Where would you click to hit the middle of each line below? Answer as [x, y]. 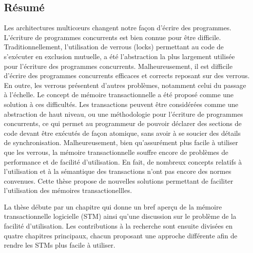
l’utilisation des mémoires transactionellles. [68, 190]
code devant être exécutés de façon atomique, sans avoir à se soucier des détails [122, 133]
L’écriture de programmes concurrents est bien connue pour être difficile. [113, 37]
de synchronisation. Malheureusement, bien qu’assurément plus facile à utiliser [121, 142]
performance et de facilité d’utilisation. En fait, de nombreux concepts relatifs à [123, 161]
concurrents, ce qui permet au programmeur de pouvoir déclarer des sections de [123, 123]
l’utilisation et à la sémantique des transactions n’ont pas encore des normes [118, 171]
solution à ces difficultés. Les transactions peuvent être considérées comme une [121, 104]
